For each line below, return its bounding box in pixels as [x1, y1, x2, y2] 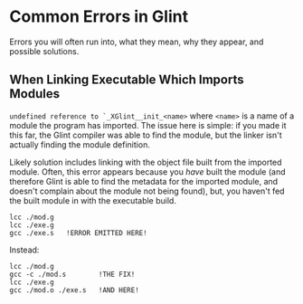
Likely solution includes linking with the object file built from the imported [9, 157, 282, 167]
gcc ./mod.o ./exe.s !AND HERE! [9, 285, 140, 295]
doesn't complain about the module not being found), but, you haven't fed [9, 185, 285, 196]
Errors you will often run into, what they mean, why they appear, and [9, 36, 264, 47]
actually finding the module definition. [9, 138, 151, 150]
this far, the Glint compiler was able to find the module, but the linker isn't [9, 129, 282, 140]
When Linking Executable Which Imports [9, 72, 244, 88]
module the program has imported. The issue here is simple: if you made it [9, 119, 287, 130]
